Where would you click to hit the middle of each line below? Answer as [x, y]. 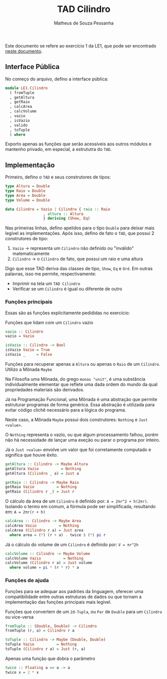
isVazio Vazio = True [28, 350]
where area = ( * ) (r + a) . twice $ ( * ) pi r [58, 535]
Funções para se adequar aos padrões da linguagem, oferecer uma [74, 591]
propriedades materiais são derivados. [45, 389]
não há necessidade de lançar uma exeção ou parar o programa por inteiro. [83, 440]
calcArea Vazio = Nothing [42, 526]
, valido [19, 125]
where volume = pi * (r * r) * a [44, 568]
